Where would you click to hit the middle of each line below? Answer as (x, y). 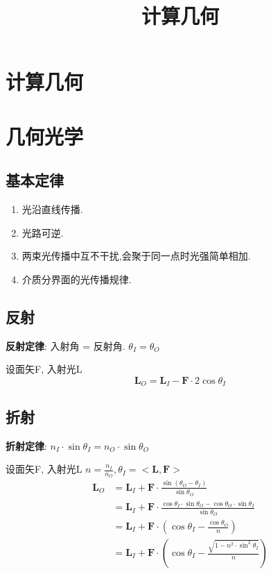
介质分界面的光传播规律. (77, 279)
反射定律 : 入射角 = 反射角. (65, 345)
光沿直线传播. (52, 209)
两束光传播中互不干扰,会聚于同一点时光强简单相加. (136, 256)
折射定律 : (26, 445)
